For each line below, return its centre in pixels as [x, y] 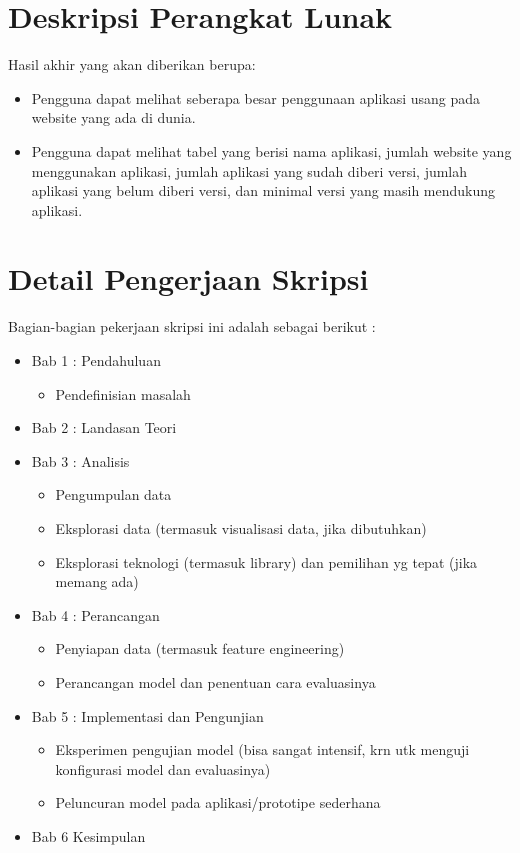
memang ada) [97, 581]
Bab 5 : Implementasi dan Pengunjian [147, 715]
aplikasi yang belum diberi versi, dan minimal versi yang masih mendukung [263, 190]
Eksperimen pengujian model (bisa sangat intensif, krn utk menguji [262, 749]
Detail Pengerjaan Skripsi [188, 278]
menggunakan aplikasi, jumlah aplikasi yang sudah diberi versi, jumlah [249, 170]
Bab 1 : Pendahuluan [96, 360]
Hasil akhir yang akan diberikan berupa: [132, 64]
